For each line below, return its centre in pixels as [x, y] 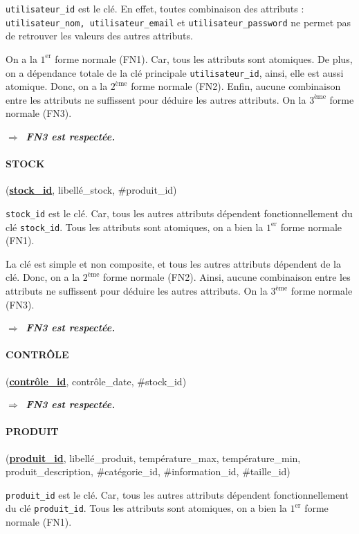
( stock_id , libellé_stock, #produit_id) [91, 190]
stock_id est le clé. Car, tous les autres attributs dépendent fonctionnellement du [179, 213]
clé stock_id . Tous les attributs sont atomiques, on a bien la [135, 227]
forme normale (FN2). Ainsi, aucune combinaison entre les [227, 277]
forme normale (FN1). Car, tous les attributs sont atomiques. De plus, [204, 58]
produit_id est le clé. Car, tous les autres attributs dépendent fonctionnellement [177, 494]
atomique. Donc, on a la [57, 86]
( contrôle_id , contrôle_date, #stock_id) [96, 381]
